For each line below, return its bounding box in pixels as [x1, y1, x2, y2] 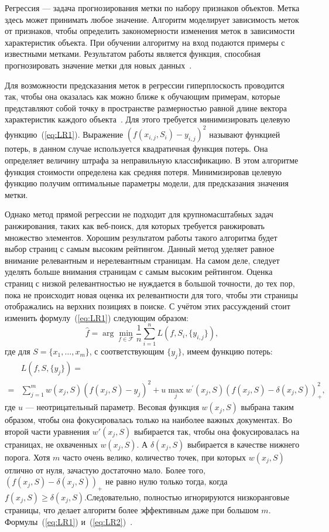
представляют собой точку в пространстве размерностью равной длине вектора [5, 101, 287, 114]
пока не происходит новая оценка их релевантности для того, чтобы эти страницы [5, 288, 298, 301]
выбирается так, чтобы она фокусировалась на [133, 425, 300, 437]
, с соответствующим [89, 345, 164, 357]
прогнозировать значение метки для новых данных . [5, 59, 192, 71]
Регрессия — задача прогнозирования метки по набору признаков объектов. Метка [5, 2, 300, 13]
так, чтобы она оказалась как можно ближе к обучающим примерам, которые [5, 90, 280, 103]
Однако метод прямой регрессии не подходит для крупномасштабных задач [5, 208, 273, 220]
